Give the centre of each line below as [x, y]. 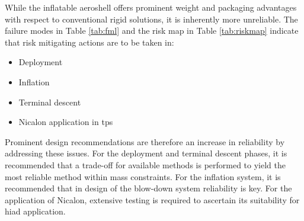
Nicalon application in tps [66, 122]
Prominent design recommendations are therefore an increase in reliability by [145, 141]
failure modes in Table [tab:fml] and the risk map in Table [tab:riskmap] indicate [152, 31]
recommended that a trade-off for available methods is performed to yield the [145, 164]
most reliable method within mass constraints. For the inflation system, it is [143, 176]
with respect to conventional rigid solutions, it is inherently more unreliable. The [151, 19]
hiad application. [35, 211]
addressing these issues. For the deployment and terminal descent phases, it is [146, 153]
